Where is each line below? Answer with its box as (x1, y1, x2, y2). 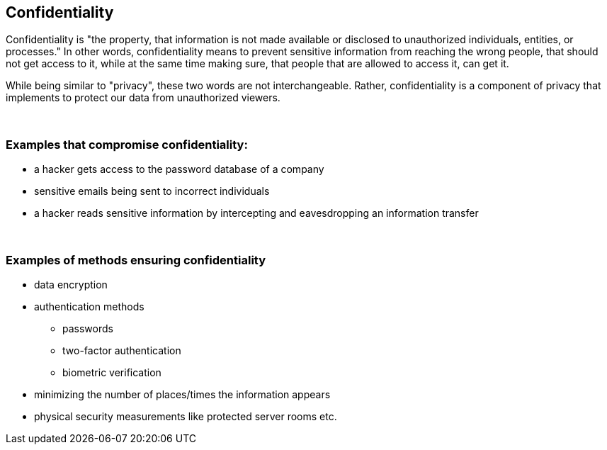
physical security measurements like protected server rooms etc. (34, 410, 337, 422)
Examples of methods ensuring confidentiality (6, 252, 266, 267)
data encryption (34, 278, 108, 291)
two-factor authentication (62, 344, 181, 356)
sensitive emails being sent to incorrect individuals (34, 185, 270, 198)
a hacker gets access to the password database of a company (34, 163, 324, 176)
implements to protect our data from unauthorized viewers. (6, 91, 280, 104)
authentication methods (34, 300, 144, 313)
